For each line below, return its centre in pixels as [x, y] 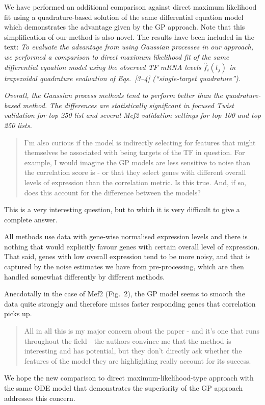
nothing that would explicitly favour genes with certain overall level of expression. [132, 246]
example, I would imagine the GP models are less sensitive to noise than [137, 162]
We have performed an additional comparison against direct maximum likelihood [130, 7]
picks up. [18, 313]
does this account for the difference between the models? [112, 192]
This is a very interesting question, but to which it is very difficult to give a [122, 209]
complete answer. [31, 219]
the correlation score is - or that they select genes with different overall [135, 172]
